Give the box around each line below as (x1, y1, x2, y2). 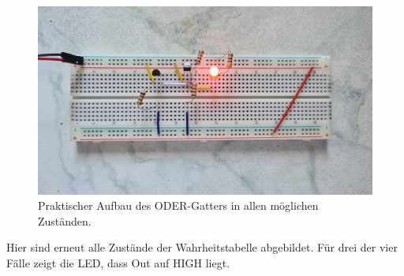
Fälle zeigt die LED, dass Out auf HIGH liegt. (6, 254, 230, 270)
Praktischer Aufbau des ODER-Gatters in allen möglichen (38, 197, 319, 214)
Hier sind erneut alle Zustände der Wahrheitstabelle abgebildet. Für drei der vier (6, 239, 398, 255)
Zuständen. (38, 212, 92, 229)
